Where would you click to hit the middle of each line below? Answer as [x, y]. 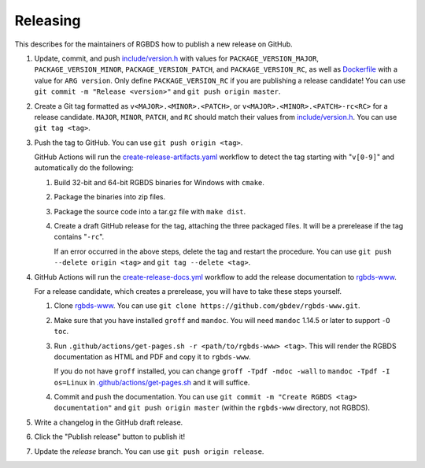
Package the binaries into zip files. [109, 197]
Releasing [48, 20]
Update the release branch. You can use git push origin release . [149, 451]
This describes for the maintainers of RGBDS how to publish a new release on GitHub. [153, 44]
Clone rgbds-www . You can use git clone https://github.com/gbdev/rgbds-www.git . [207, 306]
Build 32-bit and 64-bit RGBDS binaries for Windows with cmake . [159, 182]
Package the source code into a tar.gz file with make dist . [150, 211]
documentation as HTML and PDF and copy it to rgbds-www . [152, 357]
